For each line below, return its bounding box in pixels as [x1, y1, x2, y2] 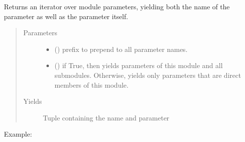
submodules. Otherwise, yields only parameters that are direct [54, 70, 241, 80]
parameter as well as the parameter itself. [4, 11, 128, 21]
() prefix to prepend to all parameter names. [54, 44, 188, 54]
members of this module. [54, 79, 129, 90]
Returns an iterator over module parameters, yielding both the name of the [4, 1, 230, 11]
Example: [4, 129, 32, 139]
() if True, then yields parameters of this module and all [54, 60, 223, 71]
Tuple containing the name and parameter [43, 112, 170, 122]
